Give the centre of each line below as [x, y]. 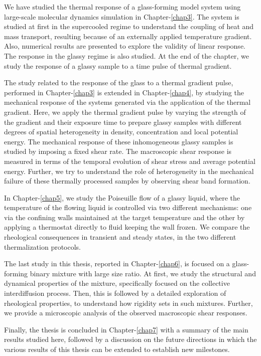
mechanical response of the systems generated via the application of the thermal [127, 102]
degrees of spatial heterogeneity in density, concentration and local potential [121, 132]
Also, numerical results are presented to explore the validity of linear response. [125, 46]
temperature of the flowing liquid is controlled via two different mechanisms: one [128, 207]
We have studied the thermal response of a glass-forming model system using [122, 7]
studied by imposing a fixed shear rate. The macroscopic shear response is [118, 151]
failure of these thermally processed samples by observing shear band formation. [127, 181]
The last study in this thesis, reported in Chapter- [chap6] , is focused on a [117, 263]
